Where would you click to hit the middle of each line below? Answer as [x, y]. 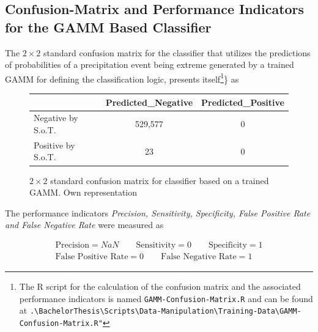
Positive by [54, 145]
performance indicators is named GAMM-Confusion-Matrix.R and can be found [166, 298]
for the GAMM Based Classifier [108, 27]
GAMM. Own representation [83, 192]
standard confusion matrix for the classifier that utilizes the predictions [177, 52]
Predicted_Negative [149, 102]
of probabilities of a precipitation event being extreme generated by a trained [150, 65]
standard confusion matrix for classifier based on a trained [160, 180]
